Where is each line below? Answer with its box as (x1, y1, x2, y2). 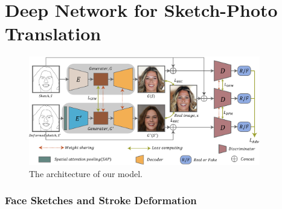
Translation (5, 21, 101, 46)
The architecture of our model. (29, 167, 143, 179)
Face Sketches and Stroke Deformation (5, 193, 197, 208)
